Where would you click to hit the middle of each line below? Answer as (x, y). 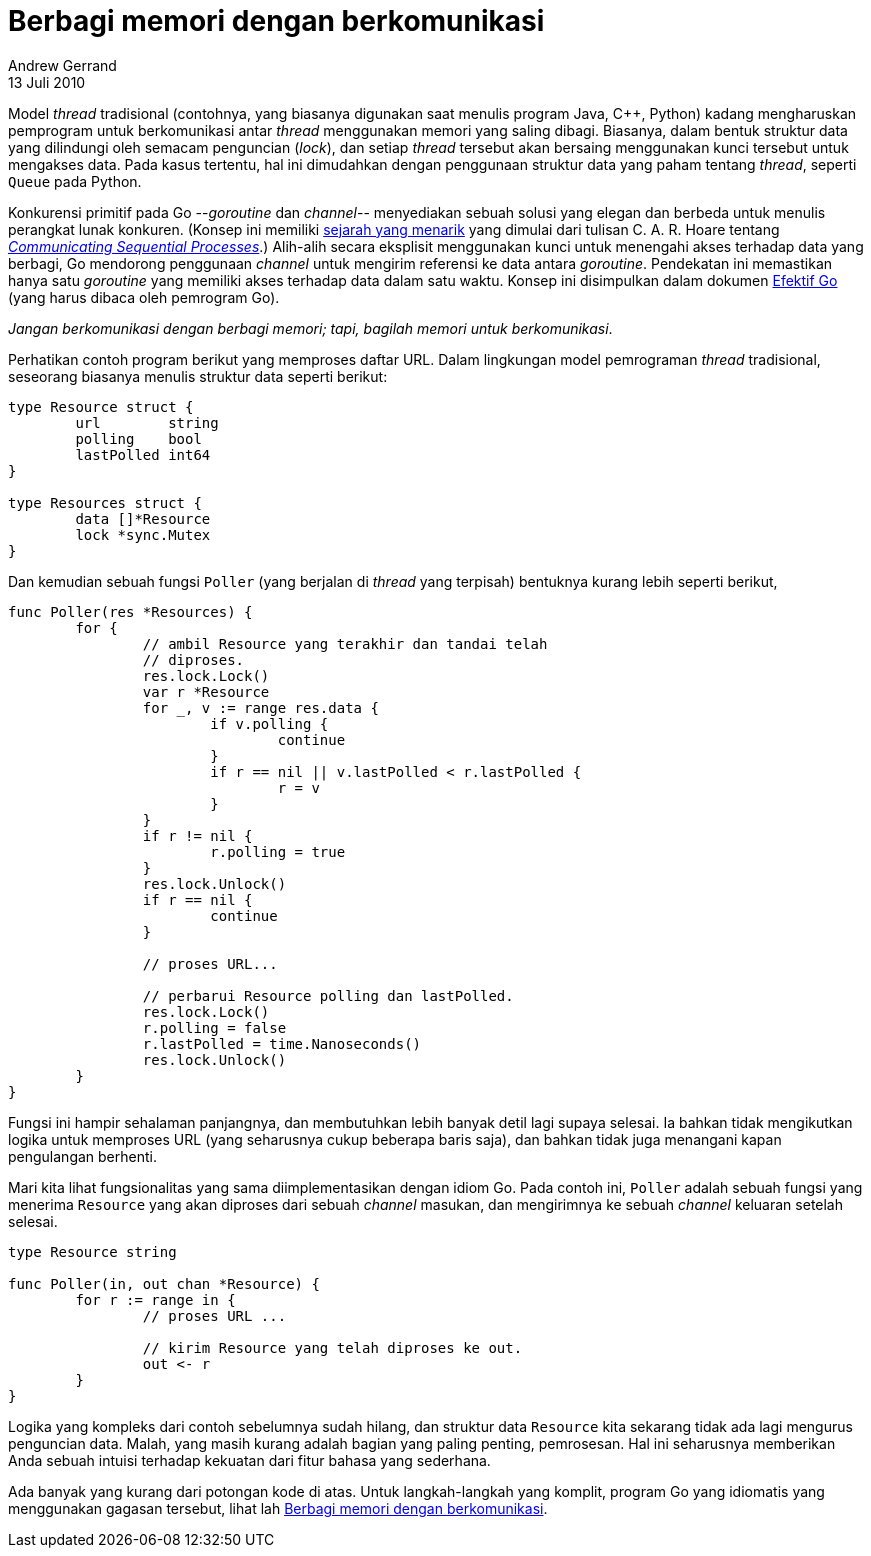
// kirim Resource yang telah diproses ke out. (332, 1347)
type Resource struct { (101, 406)
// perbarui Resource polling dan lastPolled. (328, 995)
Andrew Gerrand (62, 65)
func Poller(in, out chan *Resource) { (164, 1283)
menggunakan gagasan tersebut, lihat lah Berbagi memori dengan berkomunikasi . (278, 1508)
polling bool (138, 438)
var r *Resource (206, 691)
